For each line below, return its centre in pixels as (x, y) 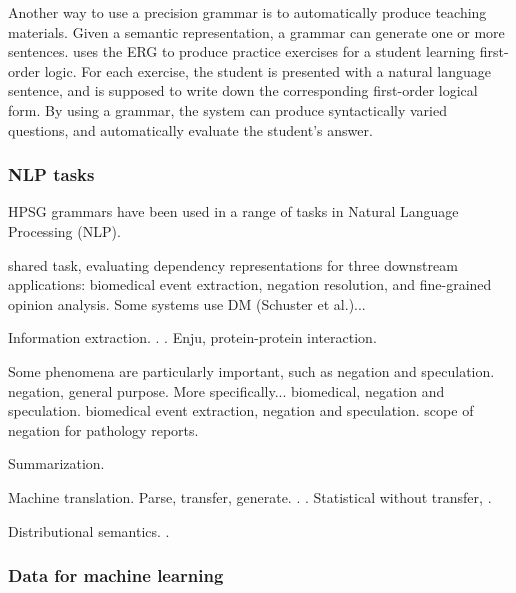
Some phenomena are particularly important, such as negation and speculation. (251, 370)
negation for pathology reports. (103, 429)
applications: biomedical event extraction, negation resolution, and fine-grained (250, 284)
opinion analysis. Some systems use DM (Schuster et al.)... (187, 303)
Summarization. (56, 463)
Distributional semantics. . (89, 530)
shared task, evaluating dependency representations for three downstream (233, 264)
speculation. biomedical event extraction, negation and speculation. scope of (241, 410)
